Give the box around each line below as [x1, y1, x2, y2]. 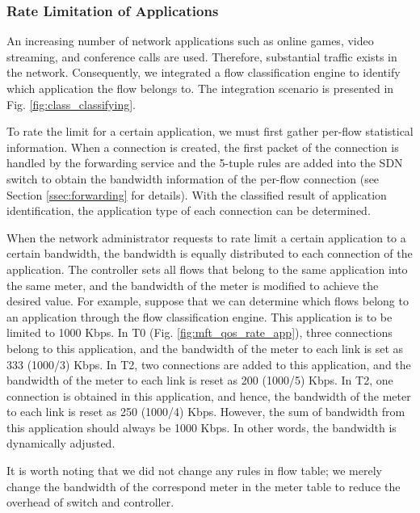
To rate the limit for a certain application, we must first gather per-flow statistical [6, 123, 414, 140]
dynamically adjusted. [6, 435, 115, 452]
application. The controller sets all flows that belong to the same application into [6, 260, 408, 277]
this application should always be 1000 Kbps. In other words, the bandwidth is [6, 418, 397, 435]
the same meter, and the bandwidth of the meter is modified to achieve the [6, 276, 379, 293]
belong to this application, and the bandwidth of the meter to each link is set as [6, 339, 404, 356]
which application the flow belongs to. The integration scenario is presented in [6, 80, 394, 96]
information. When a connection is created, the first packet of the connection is [6, 138, 399, 155]
